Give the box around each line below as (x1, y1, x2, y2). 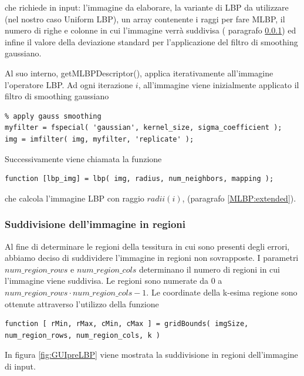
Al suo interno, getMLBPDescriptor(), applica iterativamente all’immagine (5, 66, 273, 79)
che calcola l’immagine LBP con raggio (5, 192, 144, 204)
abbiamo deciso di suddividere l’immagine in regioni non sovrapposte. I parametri (5, 251, 299, 264)
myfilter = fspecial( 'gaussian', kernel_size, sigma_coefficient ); (5, 123, 282, 132)
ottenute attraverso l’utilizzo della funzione (5, 297, 159, 310)
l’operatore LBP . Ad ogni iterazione (5, 78, 133, 90)
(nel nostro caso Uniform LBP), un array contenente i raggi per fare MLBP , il (5, 12, 285, 25)
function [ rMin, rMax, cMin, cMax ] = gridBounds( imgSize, (5, 320, 249, 328)
